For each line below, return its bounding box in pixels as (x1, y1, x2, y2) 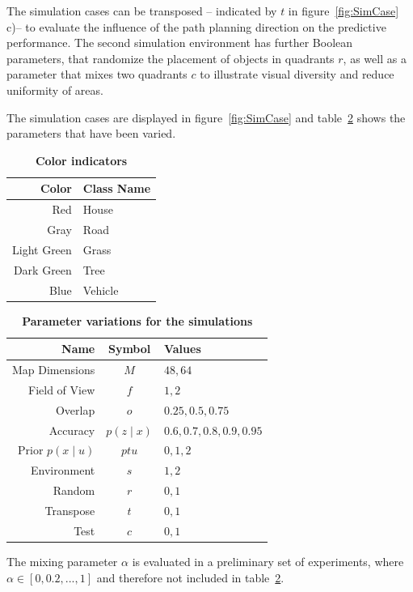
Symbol (107, 340, 151, 357)
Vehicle (82, 281, 119, 298)
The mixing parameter (6, 552, 118, 569)
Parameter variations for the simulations (22, 312, 253, 329)
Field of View (28, 381, 95, 398)
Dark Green (13, 261, 72, 278)
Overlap (55, 401, 95, 418)
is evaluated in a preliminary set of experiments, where (132, 552, 404, 569)
